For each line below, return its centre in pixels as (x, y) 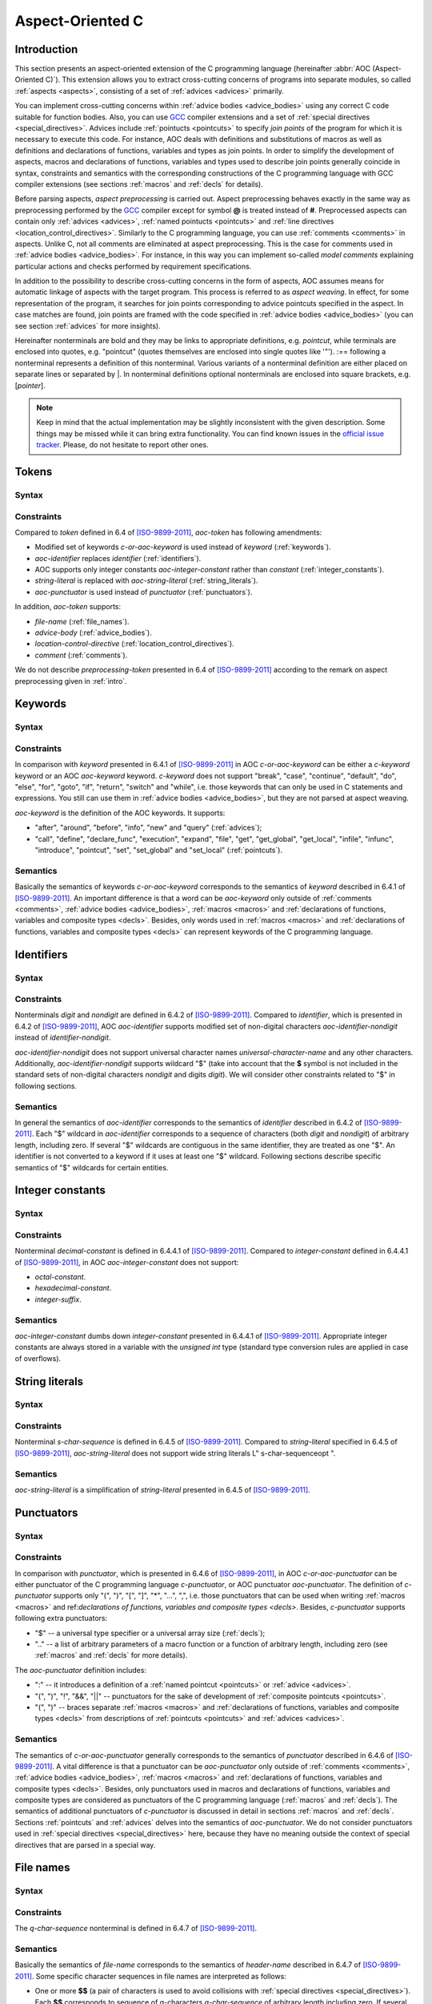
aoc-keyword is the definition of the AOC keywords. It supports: (120, 813)
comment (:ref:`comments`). (81, 655)
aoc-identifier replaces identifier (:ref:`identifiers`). (118, 558)
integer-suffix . (58, 1299)
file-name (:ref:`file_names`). (82, 621)
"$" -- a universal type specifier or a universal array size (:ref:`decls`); (150, 1633)
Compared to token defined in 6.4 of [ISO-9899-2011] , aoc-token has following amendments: (168, 532)
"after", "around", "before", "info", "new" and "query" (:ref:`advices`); (148, 828)
